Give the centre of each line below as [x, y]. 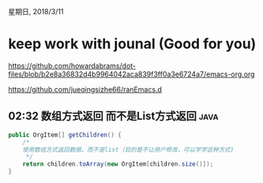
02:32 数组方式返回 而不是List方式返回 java [113, 116]
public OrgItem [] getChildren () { [65, 135]
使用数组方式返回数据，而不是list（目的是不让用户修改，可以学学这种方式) [128, 149]
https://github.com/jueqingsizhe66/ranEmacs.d [85, 89]
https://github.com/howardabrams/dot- [72, 65]
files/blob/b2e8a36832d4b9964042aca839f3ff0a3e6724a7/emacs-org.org [131, 74]
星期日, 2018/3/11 [36, 11]
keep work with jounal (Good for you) [132, 44]
